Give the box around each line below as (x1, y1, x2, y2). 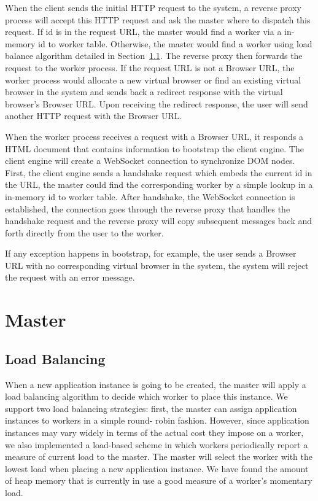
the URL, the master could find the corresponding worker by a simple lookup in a (5, 178, 313, 191)
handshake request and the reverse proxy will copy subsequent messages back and (5, 214, 312, 227)
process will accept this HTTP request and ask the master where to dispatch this (5, 13, 311, 26)
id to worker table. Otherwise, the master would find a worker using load (38, 37, 312, 50)
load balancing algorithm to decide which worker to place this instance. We (5, 390, 288, 403)
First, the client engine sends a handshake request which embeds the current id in (5, 166, 312, 179)
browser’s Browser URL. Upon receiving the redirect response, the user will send (5, 97, 308, 110)
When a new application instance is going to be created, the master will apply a (5, 378, 306, 390)
